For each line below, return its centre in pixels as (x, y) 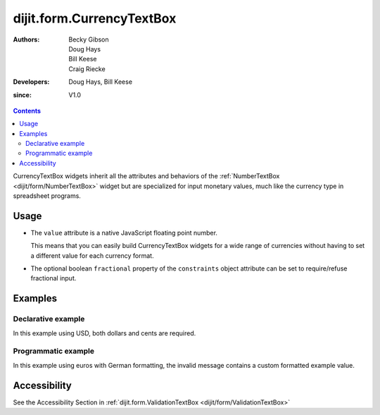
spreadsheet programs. (47, 196)
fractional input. (53, 278)
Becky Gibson (89, 39)
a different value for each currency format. (92, 255)
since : (22, 94)
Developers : (31, 82)
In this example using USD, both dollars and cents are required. (104, 333)
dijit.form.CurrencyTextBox (95, 18)
